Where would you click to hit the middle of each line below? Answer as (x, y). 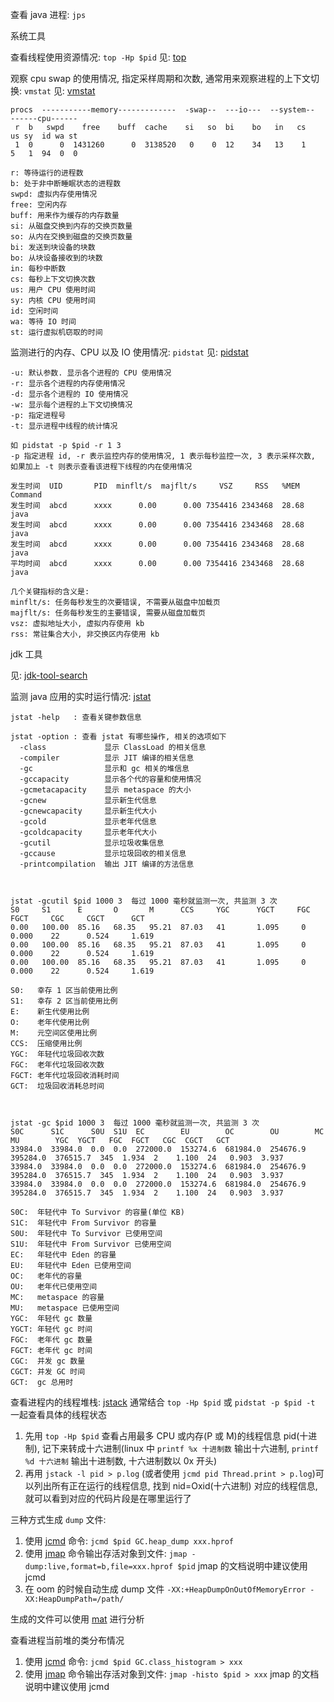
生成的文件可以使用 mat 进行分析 (77, 1619)
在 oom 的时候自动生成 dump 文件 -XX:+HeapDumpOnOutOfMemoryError (165, 1589)
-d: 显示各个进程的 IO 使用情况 (69, 394)
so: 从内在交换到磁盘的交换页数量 (71, 237)
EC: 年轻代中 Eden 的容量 (63, 1255)
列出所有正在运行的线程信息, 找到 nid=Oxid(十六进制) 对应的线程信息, (175, 1486)
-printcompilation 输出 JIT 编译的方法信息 (107, 864)
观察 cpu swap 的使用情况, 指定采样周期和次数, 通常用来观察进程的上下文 (160, 78)
